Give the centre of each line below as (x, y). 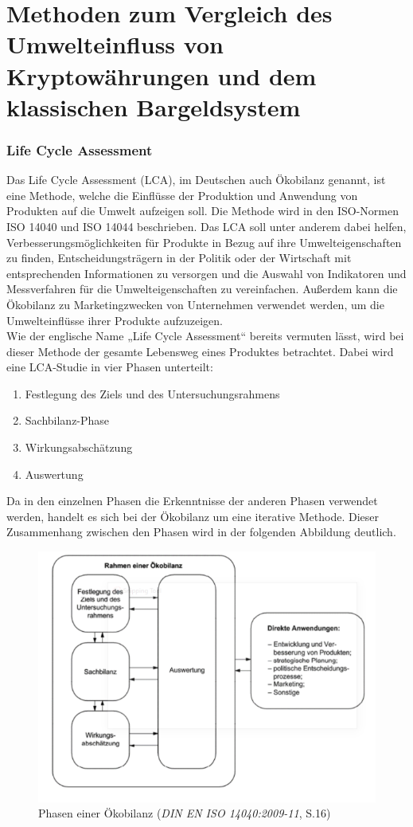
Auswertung (54, 474)
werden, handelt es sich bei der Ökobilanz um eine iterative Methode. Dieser (193, 516)
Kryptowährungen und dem (162, 75)
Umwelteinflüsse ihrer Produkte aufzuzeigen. (115, 320)
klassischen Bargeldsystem (154, 106)
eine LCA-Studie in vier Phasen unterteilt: (110, 367)
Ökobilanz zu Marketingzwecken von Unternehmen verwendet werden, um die (195, 304)
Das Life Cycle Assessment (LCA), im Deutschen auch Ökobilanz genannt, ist (196, 180)
